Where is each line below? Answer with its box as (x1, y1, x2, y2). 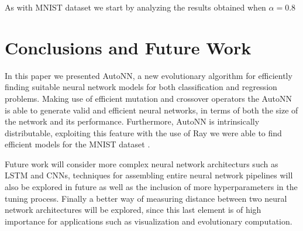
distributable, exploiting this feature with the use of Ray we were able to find (5, 126, 282, 139)
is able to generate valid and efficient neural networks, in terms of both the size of (5, 104, 298, 116)
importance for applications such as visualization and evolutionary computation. (5, 215, 292, 227)
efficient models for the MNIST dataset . (5, 138, 150, 150)
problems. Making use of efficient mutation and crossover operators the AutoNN (5, 92, 292, 104)
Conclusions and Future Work (5, 35, 252, 59)
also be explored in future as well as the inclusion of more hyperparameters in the (5, 181, 298, 193)
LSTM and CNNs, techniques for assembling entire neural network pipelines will (5, 169, 293, 181)
